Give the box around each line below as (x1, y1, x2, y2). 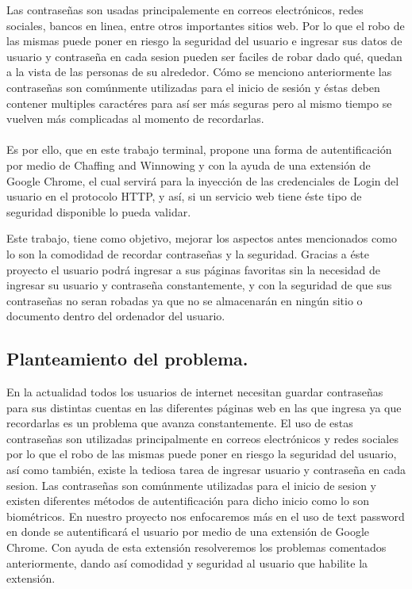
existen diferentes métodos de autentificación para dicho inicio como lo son (6, 492, 369, 509)
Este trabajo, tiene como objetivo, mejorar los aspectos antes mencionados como (6, 230, 397, 247)
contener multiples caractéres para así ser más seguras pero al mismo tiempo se (6, 94, 392, 111)
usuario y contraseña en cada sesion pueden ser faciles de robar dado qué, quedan (6, 48, 402, 64)
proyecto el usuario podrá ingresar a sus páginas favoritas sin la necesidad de (6, 261, 381, 277)
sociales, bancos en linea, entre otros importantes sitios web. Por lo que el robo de (6, 17, 405, 33)
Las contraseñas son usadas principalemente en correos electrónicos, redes (6, 2, 364, 17)
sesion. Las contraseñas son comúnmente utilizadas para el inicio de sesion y (6, 476, 377, 493)
